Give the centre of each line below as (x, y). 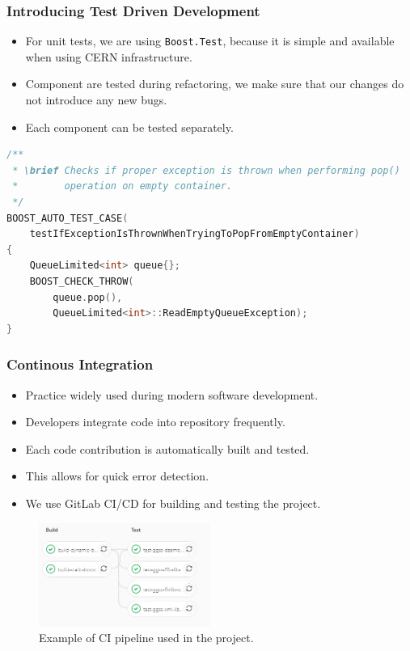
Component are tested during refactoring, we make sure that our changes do (215, 84)
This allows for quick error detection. (117, 476)
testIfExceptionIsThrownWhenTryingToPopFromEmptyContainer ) (194, 234)
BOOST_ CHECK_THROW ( (82, 281)
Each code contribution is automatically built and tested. (167, 448)
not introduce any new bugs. (96, 100)
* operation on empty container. (123, 186)
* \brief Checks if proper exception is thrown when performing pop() (206, 170)
